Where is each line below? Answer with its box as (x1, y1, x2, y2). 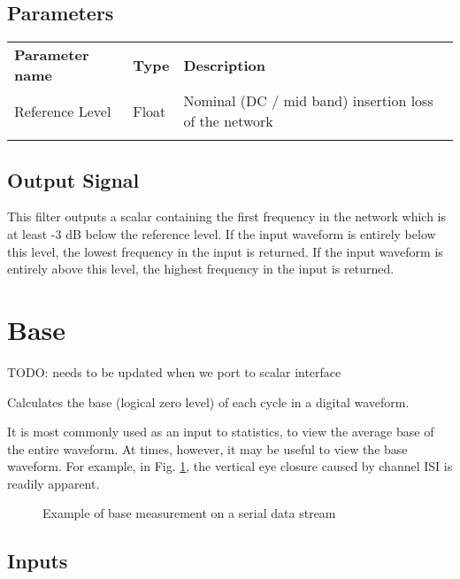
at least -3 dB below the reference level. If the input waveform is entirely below (7, 225, 436, 243)
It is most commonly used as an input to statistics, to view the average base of (7, 422, 434, 441)
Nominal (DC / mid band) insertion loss (183, 90, 433, 112)
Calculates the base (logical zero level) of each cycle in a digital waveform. (7, 392, 410, 411)
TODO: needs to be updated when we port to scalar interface (7, 362, 341, 381)
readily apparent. (7, 474, 100, 492)
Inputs (7, 547, 68, 575)
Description (183, 54, 265, 75)
